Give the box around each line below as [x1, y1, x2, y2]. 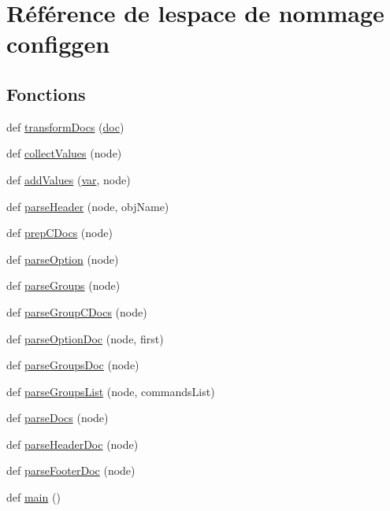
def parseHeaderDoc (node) [6, 435, 139, 452]
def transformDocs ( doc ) [6, 118, 124, 135]
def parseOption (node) [6, 250, 119, 267]
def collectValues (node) [6, 145, 122, 161]
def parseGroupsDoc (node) [6, 357, 139, 373]
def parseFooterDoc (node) [6, 462, 136, 479]
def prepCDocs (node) [6, 224, 113, 241]
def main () [6, 489, 61, 505]
